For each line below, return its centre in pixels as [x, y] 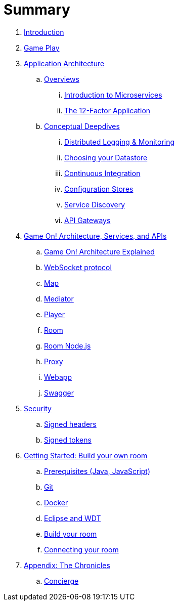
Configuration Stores [99, 189]
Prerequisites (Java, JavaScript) [97, 471]
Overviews [62, 79]
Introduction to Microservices [113, 95]
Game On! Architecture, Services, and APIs [95, 236]
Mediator [59, 298]
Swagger [59, 393]
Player [55, 314]
